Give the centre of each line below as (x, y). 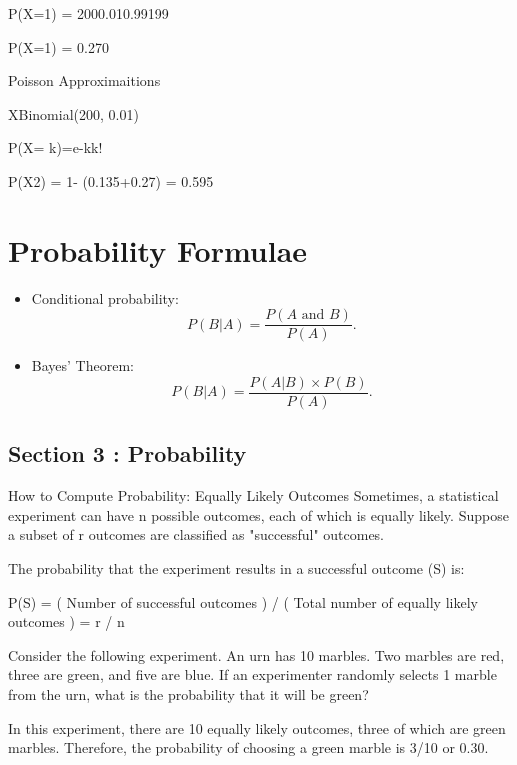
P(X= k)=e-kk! (55, 147)
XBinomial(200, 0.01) (73, 113)
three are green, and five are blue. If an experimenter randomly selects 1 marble (252, 674)
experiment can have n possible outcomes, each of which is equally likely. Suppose (258, 514)
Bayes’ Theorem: (82, 365)
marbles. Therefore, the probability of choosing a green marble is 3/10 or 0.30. (248, 747)
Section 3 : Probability (127, 453)
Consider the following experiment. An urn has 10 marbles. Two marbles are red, (256, 654)
